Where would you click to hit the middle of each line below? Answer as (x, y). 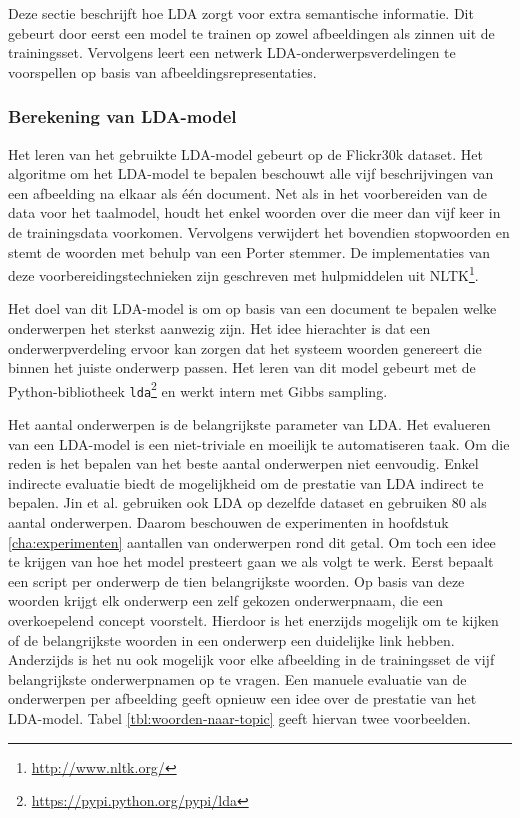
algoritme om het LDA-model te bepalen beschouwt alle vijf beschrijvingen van (251, 173)
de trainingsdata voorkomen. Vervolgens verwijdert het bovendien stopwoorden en (259, 231)
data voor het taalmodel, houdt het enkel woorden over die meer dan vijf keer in (254, 212)
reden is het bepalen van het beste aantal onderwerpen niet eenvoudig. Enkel (243, 463)
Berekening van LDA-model (122, 116)
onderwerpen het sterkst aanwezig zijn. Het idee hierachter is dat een (219, 328)
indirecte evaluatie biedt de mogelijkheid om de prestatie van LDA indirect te (246, 482)
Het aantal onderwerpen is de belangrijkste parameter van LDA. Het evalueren (249, 424)
